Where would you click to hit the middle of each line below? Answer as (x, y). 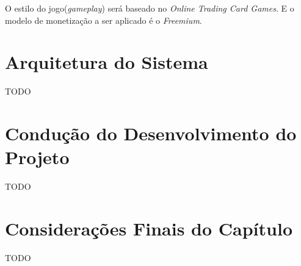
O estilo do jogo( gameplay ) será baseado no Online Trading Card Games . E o (150, 8)
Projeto (37, 157)
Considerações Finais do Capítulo (149, 228)
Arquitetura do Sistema (107, 62)
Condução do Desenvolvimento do (151, 133)
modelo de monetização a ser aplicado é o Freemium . (103, 20)
